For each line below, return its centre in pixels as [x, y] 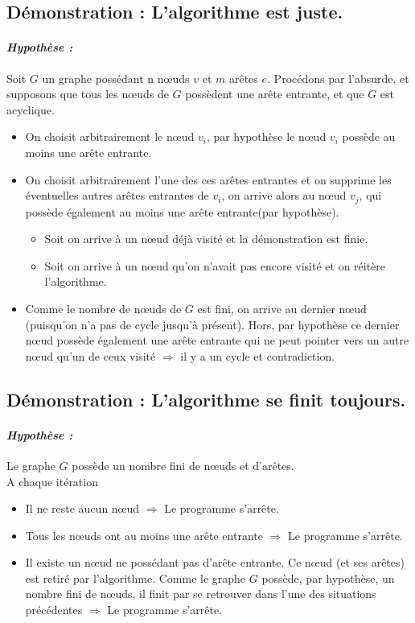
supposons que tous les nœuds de [88, 94]
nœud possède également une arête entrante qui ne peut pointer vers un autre [217, 340]
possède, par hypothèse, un [328, 578]
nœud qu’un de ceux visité [90, 355]
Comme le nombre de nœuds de [103, 308]
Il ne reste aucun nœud [82, 508]
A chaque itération [52, 481]
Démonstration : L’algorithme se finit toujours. [206, 399]
